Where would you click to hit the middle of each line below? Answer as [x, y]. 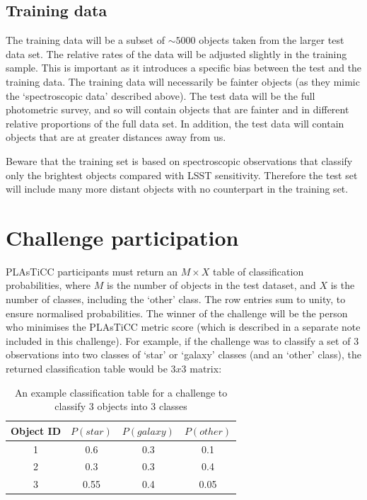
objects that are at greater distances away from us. [116, 137]
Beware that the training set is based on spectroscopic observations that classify [179, 160]
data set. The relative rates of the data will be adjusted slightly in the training [176, 53]
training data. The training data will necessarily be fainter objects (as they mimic [183, 81]
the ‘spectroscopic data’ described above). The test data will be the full [161, 95]
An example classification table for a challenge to [121, 392]
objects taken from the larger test [272, 40]
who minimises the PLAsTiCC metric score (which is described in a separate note [183, 327]
